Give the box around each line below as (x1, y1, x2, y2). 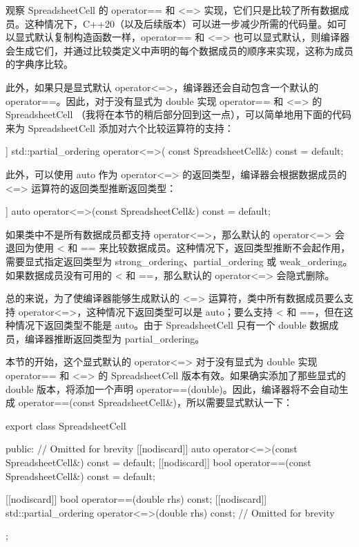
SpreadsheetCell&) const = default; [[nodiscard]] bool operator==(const (6, 455, 311, 470)
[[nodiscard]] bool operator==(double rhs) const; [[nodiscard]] (6, 492, 267, 506)
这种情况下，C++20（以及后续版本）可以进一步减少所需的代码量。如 (24, 16, 337, 30)
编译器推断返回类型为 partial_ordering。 (24, 331, 205, 345)
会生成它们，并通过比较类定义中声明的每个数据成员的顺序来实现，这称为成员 (6, 43, 353, 57)
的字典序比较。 (6, 57, 73, 71)
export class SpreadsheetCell (6, 418, 126, 432)
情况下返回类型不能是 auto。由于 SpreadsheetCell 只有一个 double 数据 (14, 318, 329, 332)
